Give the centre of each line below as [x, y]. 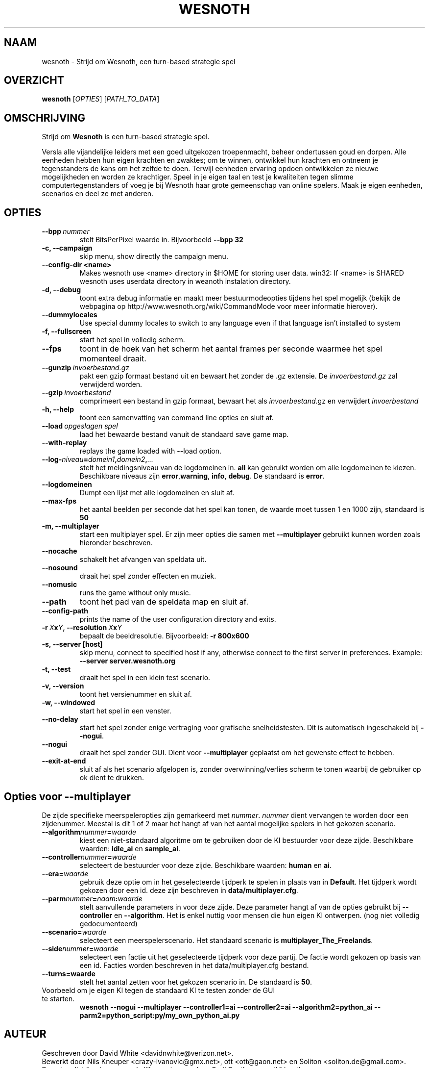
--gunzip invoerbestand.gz [86, 368]
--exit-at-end [64, 761]
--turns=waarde [69, 973]
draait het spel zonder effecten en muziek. [148, 576]
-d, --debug [61, 290]
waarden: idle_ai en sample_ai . [130, 848]
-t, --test [56, 669]
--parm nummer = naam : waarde [92, 898]
